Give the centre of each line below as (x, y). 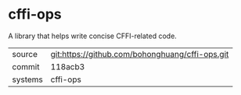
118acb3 (68, 66)
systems (27, 79)
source (25, 54)
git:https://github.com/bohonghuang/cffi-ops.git (140, 54)
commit (26, 66)
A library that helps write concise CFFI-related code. (93, 36)
